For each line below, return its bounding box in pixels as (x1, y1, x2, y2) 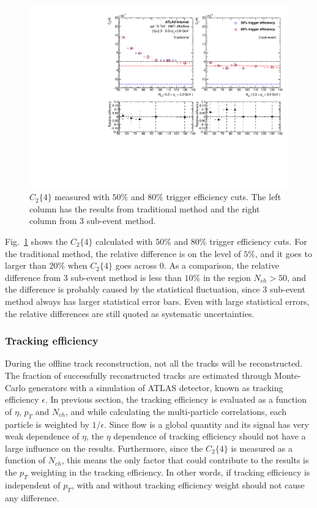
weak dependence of (5, 430, 80, 443)
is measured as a (231, 441, 293, 454)
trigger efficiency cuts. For (209, 235, 307, 248)
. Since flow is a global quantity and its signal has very (104, 417, 309, 430)
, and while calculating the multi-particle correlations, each (65, 405, 286, 417)
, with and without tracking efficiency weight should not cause (71, 478, 305, 491)
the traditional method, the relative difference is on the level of (5, 247, 241, 260)
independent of (5, 478, 61, 491)
